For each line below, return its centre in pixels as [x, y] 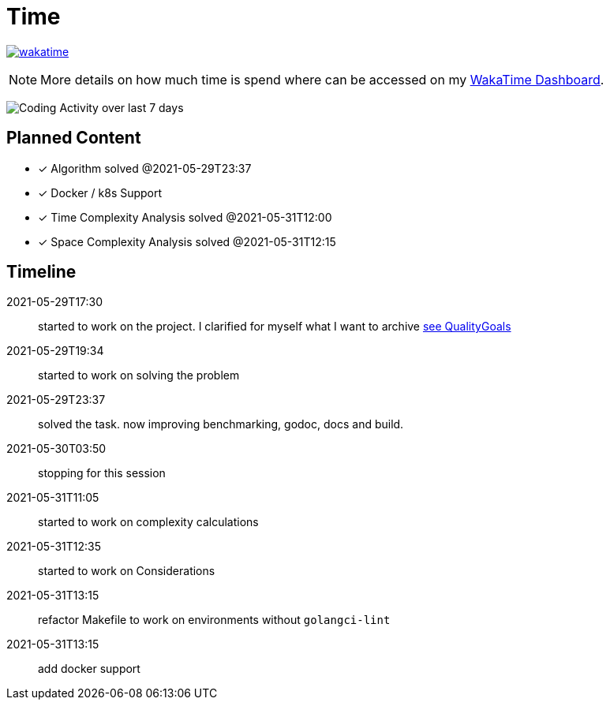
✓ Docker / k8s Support [100, 192]
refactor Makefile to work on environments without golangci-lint [214, 620]
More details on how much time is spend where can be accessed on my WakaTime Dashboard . [322, 79]
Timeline [41, 272]
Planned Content [74, 138]
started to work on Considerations [127, 571]
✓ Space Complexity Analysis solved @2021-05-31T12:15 [187, 241]
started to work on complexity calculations [148, 522]
